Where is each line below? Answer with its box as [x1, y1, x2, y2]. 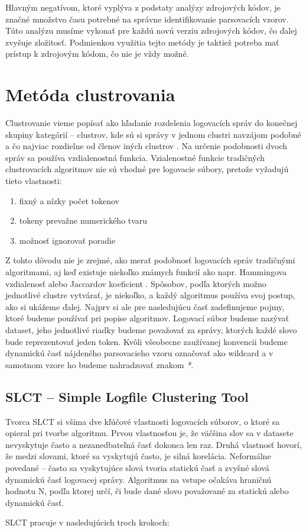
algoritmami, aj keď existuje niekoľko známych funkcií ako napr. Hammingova [5, 266, 287, 278]
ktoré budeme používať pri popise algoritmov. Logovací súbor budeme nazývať [5, 312, 289, 324]
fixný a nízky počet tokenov [19, 194, 119, 207]
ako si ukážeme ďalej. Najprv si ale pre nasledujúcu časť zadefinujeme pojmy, [5, 300, 285, 312]
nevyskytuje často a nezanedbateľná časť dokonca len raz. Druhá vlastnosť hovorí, [5, 438, 302, 450]
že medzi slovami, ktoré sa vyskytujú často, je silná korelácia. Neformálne [5, 450, 271, 462]
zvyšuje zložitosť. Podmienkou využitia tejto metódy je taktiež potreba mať [5, 36, 279, 48]
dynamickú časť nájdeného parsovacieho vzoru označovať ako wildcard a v [5, 347, 274, 359]
